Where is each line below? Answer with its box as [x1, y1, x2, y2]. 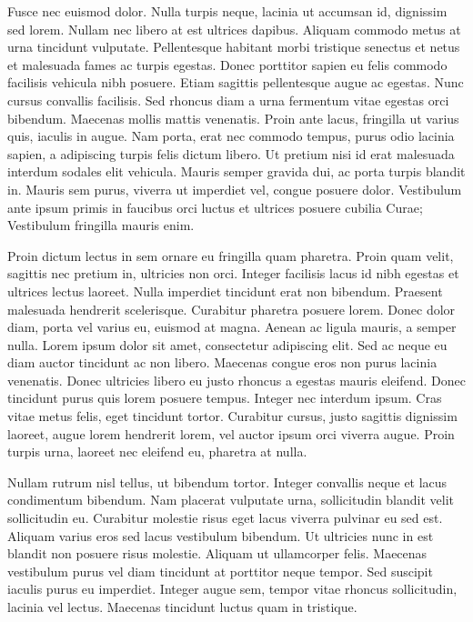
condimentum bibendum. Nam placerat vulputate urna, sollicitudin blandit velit [7, 490, 455, 509]
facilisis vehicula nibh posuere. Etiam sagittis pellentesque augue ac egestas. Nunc [7, 73, 464, 92]
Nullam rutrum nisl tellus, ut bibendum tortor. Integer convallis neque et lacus [7, 472, 448, 491]
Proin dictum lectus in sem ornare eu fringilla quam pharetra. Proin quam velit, [7, 246, 454, 265]
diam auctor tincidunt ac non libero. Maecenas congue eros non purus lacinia [7, 353, 438, 372]
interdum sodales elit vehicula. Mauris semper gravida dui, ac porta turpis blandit [7, 162, 466, 181]
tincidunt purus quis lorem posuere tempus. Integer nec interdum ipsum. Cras [7, 388, 442, 407]
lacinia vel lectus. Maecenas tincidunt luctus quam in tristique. [7, 597, 357, 616]
